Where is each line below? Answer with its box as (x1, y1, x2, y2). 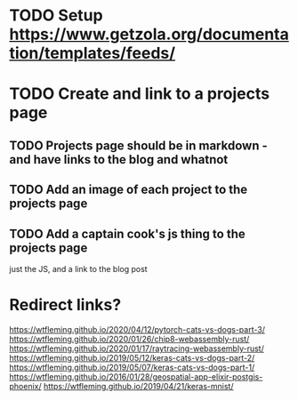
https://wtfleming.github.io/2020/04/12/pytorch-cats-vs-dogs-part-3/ (9, 324, 265, 334)
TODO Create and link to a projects (9, 84, 270, 104)
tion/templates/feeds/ (9, 44, 176, 63)
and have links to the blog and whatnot (9, 152, 229, 167)
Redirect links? (9, 295, 122, 316)
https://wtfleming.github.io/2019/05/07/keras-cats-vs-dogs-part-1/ (9, 362, 255, 372)
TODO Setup (9, 5, 104, 26)
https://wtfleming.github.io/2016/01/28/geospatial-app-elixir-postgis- (9, 371, 263, 382)
